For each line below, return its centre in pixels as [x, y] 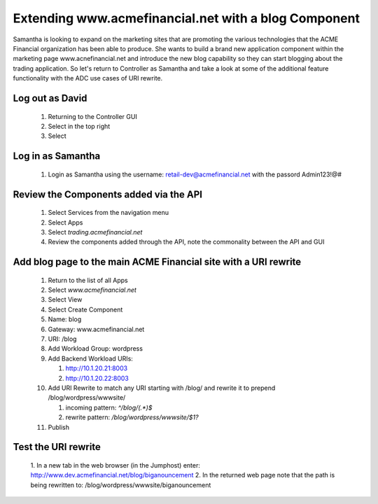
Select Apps [65, 222]
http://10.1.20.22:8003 [97, 378]
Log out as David [50, 98]
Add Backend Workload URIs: [90, 358]
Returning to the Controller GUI [93, 116]
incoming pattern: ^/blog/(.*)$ [109, 407]
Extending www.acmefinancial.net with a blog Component [187, 18]
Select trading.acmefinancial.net [95, 232]
